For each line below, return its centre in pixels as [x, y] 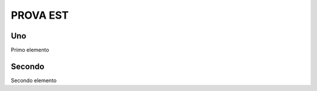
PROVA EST [40, 15]
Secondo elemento [34, 80]
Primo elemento [30, 50]
